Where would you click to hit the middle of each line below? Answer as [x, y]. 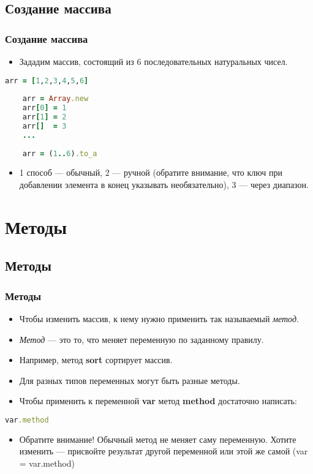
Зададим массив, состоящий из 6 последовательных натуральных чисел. [153, 61]
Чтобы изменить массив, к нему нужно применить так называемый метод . [159, 319]
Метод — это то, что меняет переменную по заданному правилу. [141, 339]
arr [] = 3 [44, 126]
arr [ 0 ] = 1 [44, 108]
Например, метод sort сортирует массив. [96, 360]
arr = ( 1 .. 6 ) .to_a [60, 153]
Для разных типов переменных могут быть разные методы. [130, 380]
